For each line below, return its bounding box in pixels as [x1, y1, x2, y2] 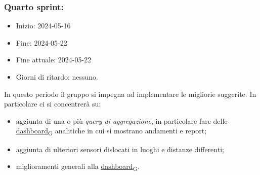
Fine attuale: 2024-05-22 [16, 54, 92, 65]
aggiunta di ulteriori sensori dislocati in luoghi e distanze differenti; [16, 144, 224, 154]
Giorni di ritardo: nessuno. [16, 72, 98, 82]
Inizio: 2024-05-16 [16, 20, 71, 31]
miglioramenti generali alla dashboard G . [16, 161, 140, 172]
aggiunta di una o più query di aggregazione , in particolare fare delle [16, 115, 228, 126]
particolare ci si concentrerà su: [4, 98, 101, 109]
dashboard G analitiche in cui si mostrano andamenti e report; [16, 125, 207, 137]
